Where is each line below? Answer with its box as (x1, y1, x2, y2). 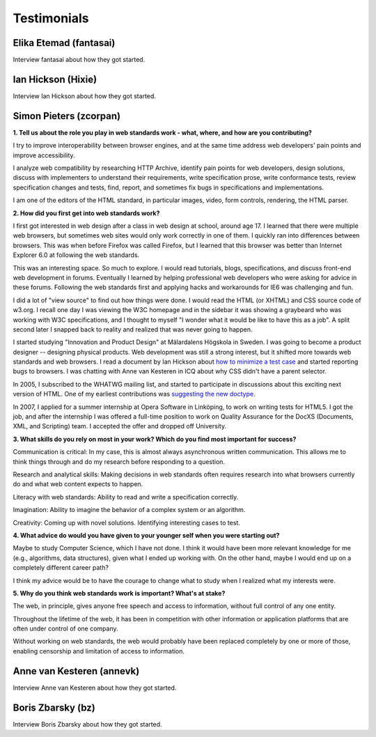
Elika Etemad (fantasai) (13, 37, 116, 49)
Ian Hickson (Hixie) (13, 73, 97, 85)
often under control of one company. (13, 624, 118, 633)
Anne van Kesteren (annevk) (13, 665, 140, 677)
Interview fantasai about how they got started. (13, 56, 146, 64)
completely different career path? (13, 564, 109, 572)
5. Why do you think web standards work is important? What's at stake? (13, 589, 226, 597)
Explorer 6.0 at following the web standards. (13, 251, 140, 259)
